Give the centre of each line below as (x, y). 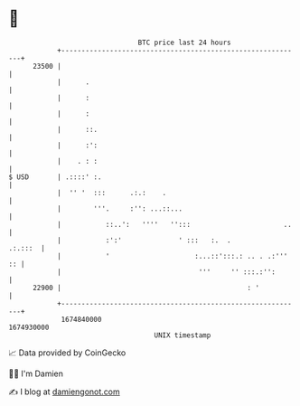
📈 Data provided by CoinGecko (67, 353)
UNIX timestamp (183, 335)
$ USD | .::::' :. (55, 177)
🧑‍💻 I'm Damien (36, 373)
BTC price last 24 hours (184, 42)
